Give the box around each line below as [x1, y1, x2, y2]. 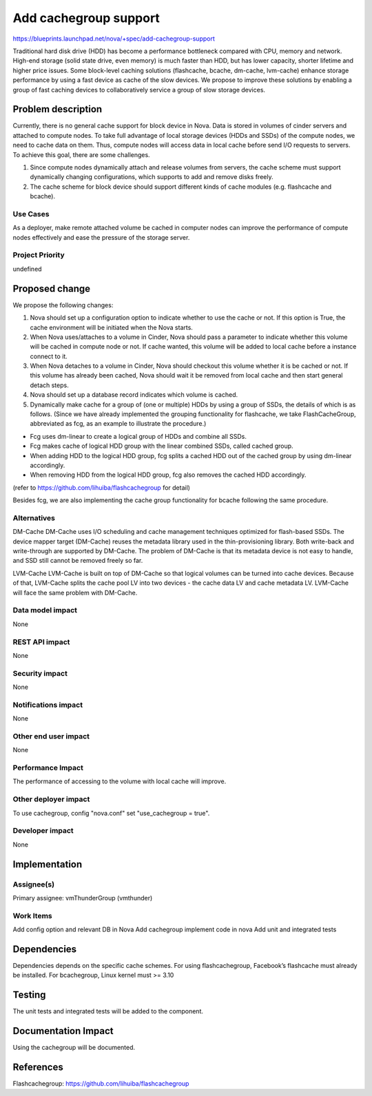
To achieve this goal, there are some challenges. [12, 150, 151, 158]
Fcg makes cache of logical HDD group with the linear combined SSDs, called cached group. [30, 442, 293, 451]
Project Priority [12, 250, 65, 260]
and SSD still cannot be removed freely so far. [12, 557, 143, 565]
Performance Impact [12, 763, 84, 773]
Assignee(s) [12, 879, 55, 889]
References [12, 1061, 63, 1073]
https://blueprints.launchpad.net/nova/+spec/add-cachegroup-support [12, 34, 215, 43]
